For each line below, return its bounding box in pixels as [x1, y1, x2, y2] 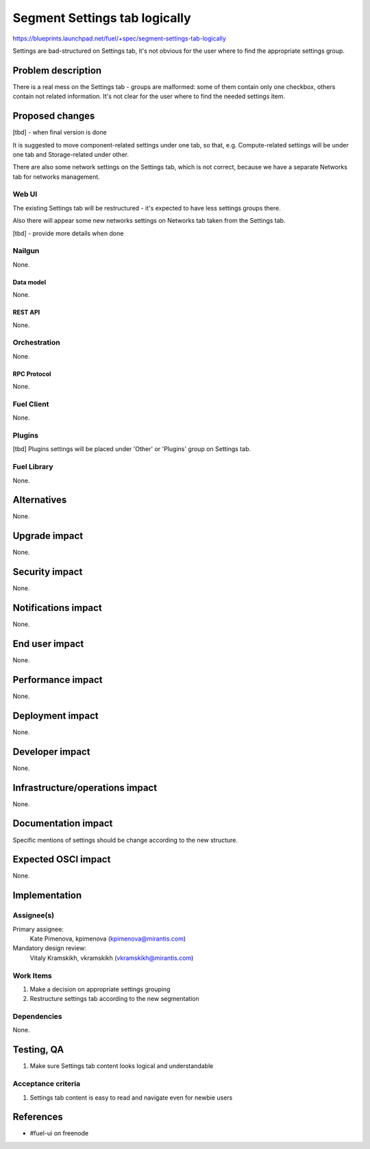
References [12, 1111, 63, 1123]
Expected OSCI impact [12, 854, 111, 865]
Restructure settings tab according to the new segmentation [29, 995, 200, 1003]
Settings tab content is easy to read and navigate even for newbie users [29, 1093, 233, 1102]
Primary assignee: [12, 925, 64, 933]
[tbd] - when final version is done [12, 128, 107, 136]
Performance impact [12, 674, 103, 686]
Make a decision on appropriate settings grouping [29, 984, 171, 993]
